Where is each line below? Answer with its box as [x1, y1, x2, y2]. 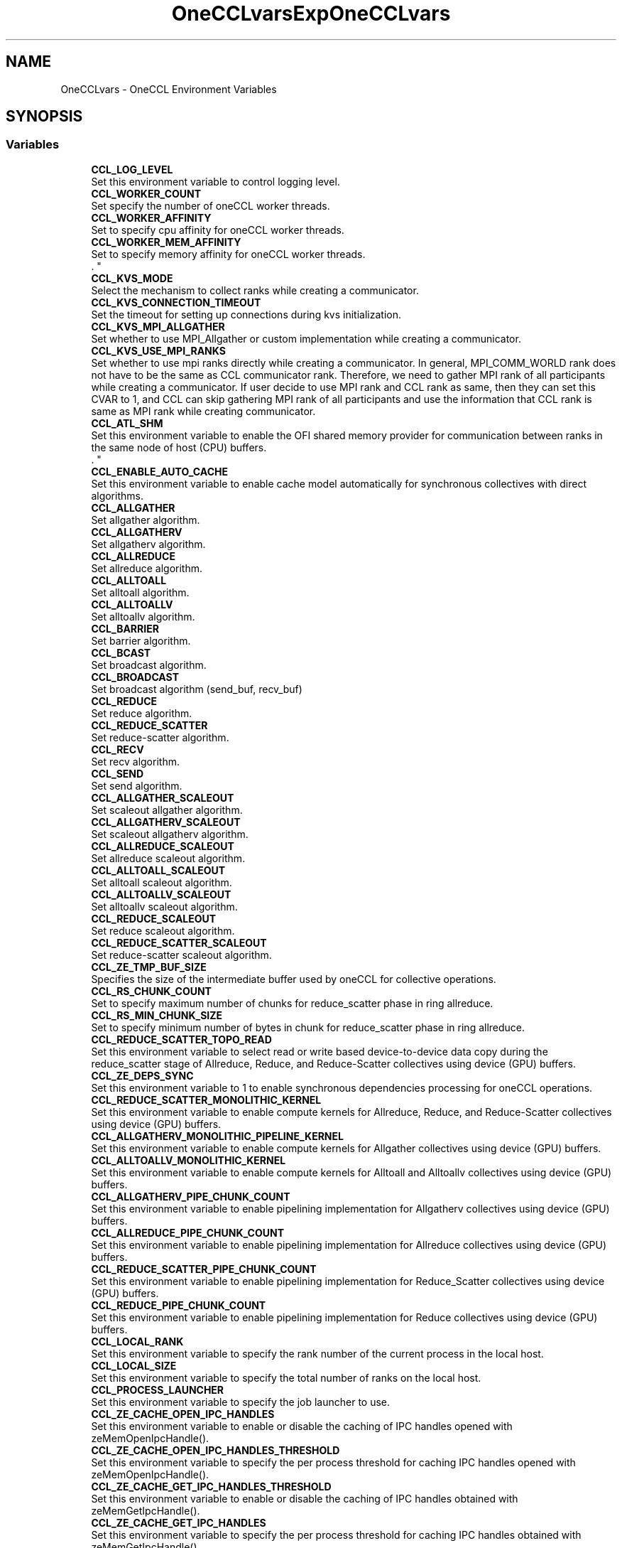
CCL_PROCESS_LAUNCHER [91, 1383, 224, 1396]
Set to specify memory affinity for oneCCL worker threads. [91, 247, 366, 260]
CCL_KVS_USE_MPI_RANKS [91, 344, 226, 357]
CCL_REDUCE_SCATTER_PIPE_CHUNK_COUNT [91, 1262, 317, 1275]
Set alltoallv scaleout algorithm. [91, 900, 238, 913]
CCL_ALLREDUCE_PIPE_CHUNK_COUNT [91, 1226, 285, 1239]
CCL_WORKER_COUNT [91, 187, 202, 200]
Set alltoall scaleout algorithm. [91, 876, 232, 888]
